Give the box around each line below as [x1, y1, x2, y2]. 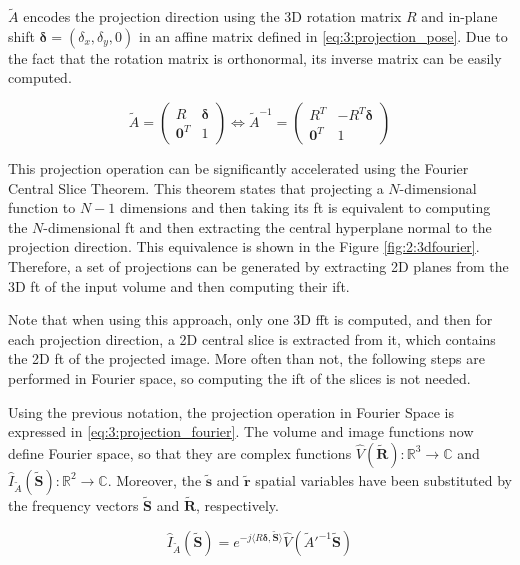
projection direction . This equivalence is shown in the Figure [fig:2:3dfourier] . [8, 236, 480, 257]
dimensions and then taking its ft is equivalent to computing [120, 197, 491, 218]
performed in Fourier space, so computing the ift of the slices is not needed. [8, 367, 471, 388]
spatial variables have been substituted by [255, 469, 512, 490]
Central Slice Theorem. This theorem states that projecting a [8, 177, 384, 198]
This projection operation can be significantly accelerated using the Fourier [8, 158, 469, 178]
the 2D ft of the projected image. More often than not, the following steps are [8, 348, 485, 369]
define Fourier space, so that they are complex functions [8, 442, 352, 463]
